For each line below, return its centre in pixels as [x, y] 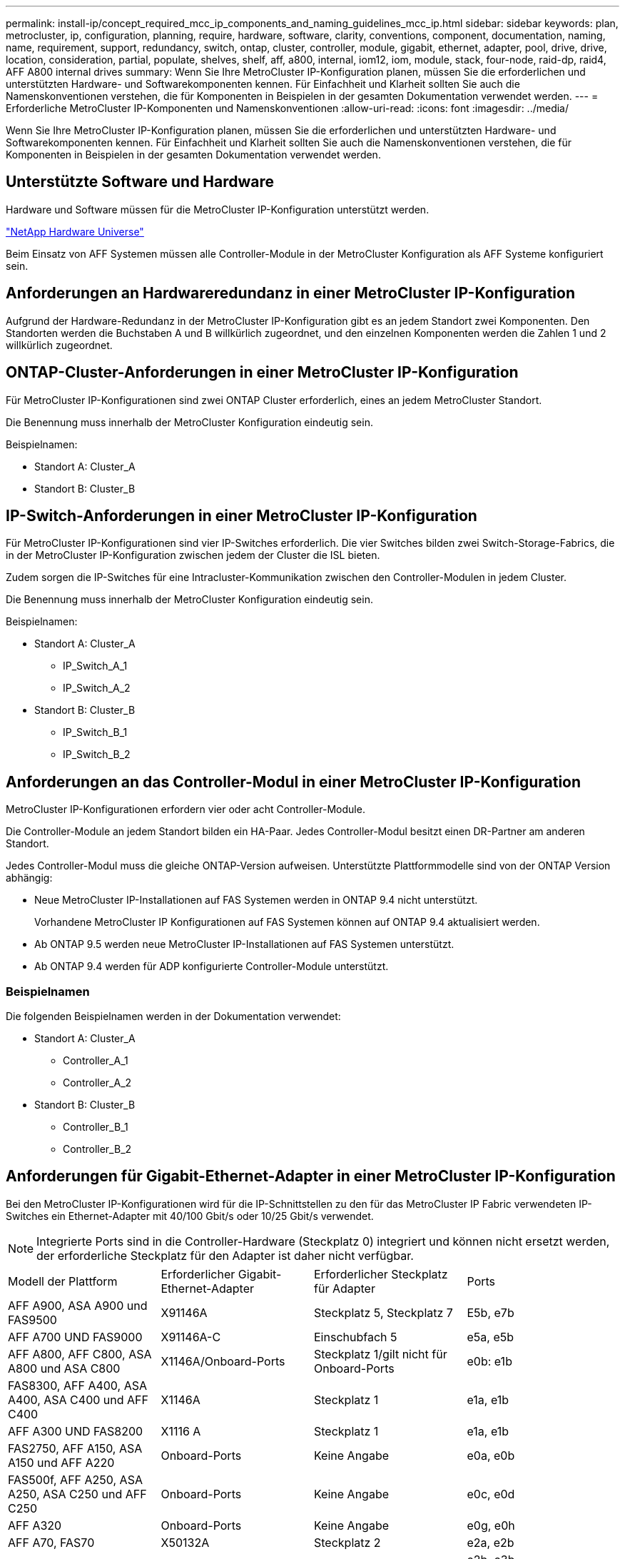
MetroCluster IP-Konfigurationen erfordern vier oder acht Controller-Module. [186, 809]
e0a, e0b [491, 1455]
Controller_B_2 [97, 1149]
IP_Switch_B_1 [95, 732]
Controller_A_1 [96, 1060]
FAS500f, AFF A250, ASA [75, 1479]
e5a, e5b [491, 1337]
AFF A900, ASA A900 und [78, 1305]
